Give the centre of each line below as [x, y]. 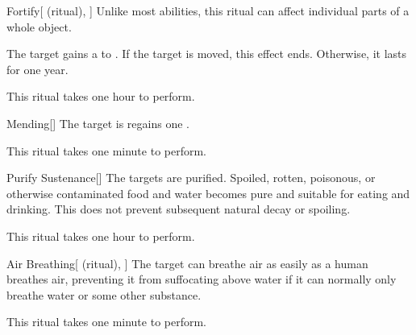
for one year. [37, 69]
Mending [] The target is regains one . [98, 123]
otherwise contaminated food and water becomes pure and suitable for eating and [208, 193]
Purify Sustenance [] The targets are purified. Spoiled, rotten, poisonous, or [191, 178]
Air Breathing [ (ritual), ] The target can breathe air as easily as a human [187, 263]
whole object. [39, 26]
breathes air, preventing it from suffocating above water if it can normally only [202, 279]
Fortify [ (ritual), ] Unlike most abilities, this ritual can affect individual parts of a [208, 10]
